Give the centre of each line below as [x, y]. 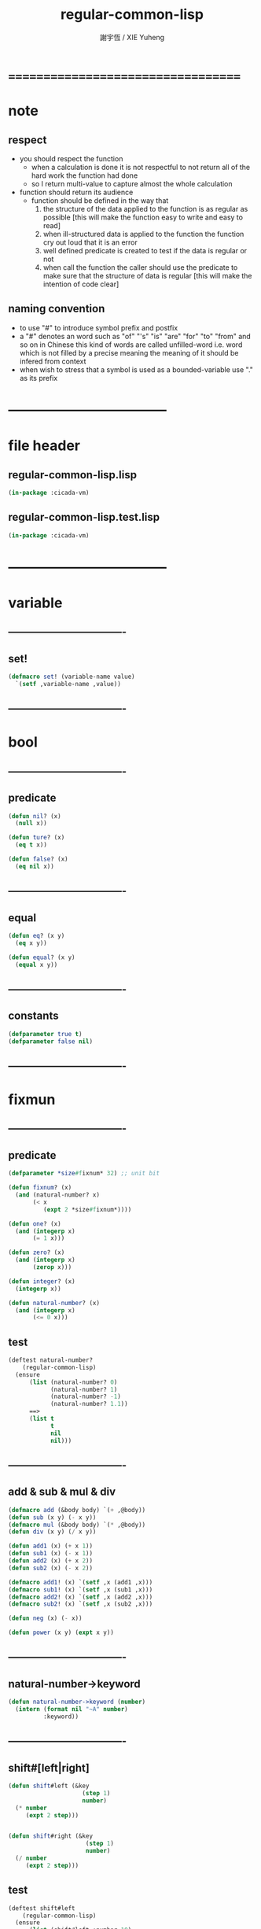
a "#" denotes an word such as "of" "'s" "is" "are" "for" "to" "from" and [135, 336]
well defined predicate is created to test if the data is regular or [145, 250]
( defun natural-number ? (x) [54, 1303]
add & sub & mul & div [62, 1492]
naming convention [57, 309]
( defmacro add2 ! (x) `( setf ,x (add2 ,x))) [81, 1597]
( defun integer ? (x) [42, 1281]
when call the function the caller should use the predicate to [140, 267]
